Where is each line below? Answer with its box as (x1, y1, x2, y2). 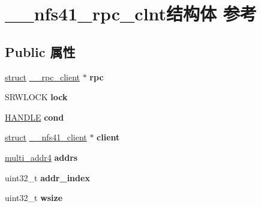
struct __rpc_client (5, 70, 80, 83)
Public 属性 (5, 42, 76, 61)
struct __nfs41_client (5, 131, 87, 143)
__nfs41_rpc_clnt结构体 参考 (5, 1, 257, 26)
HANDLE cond (5, 110, 64, 123)
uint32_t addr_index (5, 171, 90, 184)
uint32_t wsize (5, 191, 63, 204)
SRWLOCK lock (5, 91, 68, 103)
